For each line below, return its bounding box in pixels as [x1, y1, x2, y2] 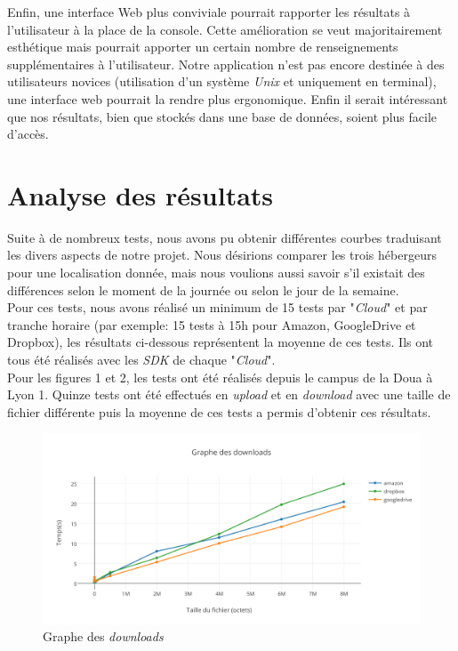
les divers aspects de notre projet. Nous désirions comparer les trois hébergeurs [7, 245, 437, 264]
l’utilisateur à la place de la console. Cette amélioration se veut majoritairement [7, 20, 443, 38]
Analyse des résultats [7, 176, 274, 213]
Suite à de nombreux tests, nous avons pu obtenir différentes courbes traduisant [7, 228, 442, 246]
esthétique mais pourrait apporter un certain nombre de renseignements [7, 37, 398, 56]
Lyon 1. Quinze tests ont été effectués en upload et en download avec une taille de [7, 385, 451, 404]
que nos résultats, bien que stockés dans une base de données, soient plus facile [7, 107, 437, 125]
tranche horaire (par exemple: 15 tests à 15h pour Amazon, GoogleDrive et [7, 315, 416, 334]
